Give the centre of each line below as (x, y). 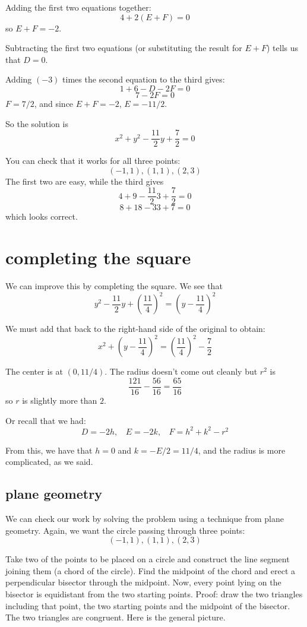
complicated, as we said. (49, 462)
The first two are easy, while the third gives (85, 181)
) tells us (283, 48)
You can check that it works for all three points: (93, 161)
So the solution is (37, 123)
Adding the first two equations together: (78, 7)
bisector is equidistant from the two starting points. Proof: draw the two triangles (154, 594)
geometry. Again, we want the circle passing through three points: (125, 530)
